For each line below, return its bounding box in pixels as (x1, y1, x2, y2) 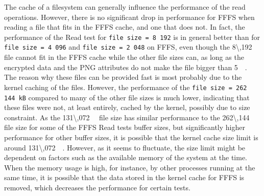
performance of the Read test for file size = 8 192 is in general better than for (4, 31, 260, 42)
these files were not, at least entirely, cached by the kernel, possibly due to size (4, 102, 250, 113)
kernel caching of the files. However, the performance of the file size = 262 (4, 81, 247, 92)
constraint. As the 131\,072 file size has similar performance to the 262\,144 (4, 112, 250, 122)
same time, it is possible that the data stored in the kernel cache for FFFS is (4, 172, 245, 183)
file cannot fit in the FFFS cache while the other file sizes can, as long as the (4, 52, 244, 62)
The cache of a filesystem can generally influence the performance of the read (4, 2, 246, 12)
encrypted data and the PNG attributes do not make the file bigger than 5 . (4, 61, 247, 72)
